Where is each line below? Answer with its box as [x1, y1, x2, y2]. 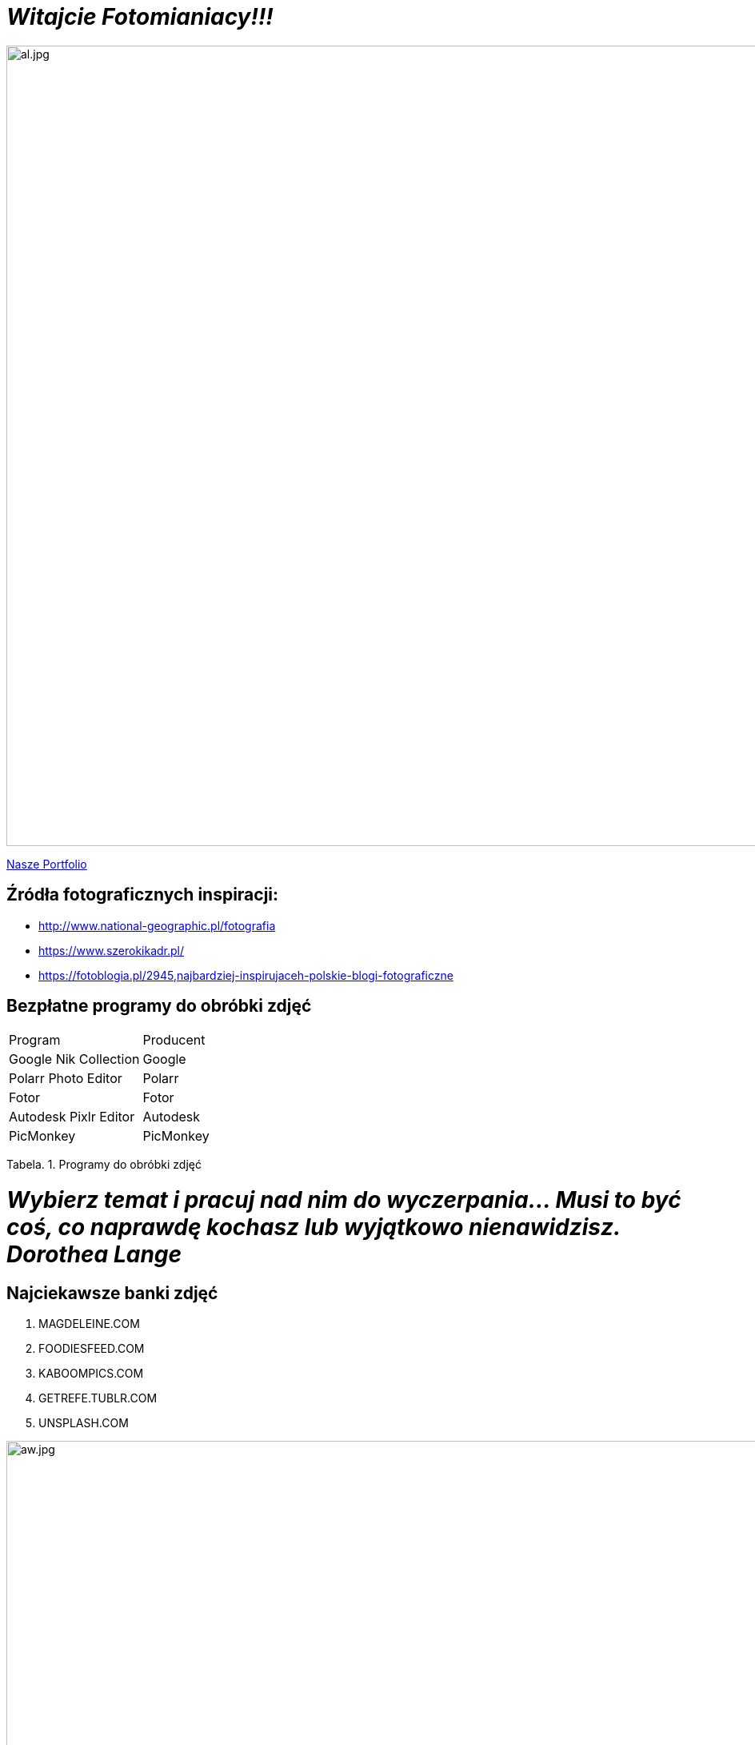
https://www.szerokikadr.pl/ [38, 943, 185, 957]
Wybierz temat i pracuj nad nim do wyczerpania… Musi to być [6, 1186, 681, 1214]
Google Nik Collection [9, 1051, 140, 1068]
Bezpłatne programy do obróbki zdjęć [6, 996, 312, 1017]
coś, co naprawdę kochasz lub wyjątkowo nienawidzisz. [6, 1213, 621, 1242]
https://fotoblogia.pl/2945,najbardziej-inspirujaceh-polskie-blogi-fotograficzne [38, 968, 453, 982]
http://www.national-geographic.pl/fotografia [38, 918, 276, 933]
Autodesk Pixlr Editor [9, 1109, 135, 1125]
